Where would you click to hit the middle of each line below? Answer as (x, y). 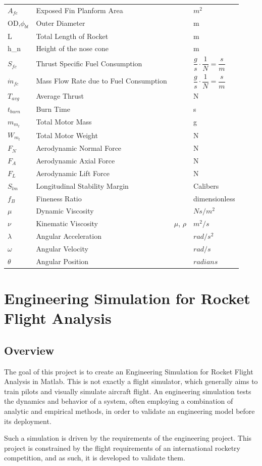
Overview (29, 350)
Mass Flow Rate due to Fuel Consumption (101, 81)
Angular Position (62, 261)
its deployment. (28, 421)
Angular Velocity (62, 248)
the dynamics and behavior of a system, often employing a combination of (119, 401)
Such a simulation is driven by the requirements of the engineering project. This (128, 438)
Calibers (206, 185)
